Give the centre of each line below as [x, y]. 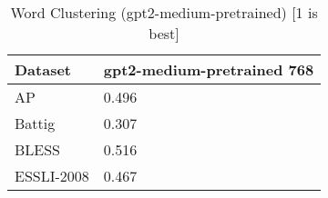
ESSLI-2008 [52, 176]
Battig [35, 123]
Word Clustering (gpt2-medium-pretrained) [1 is [164, 12]
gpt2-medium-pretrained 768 [209, 69]
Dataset [43, 69]
